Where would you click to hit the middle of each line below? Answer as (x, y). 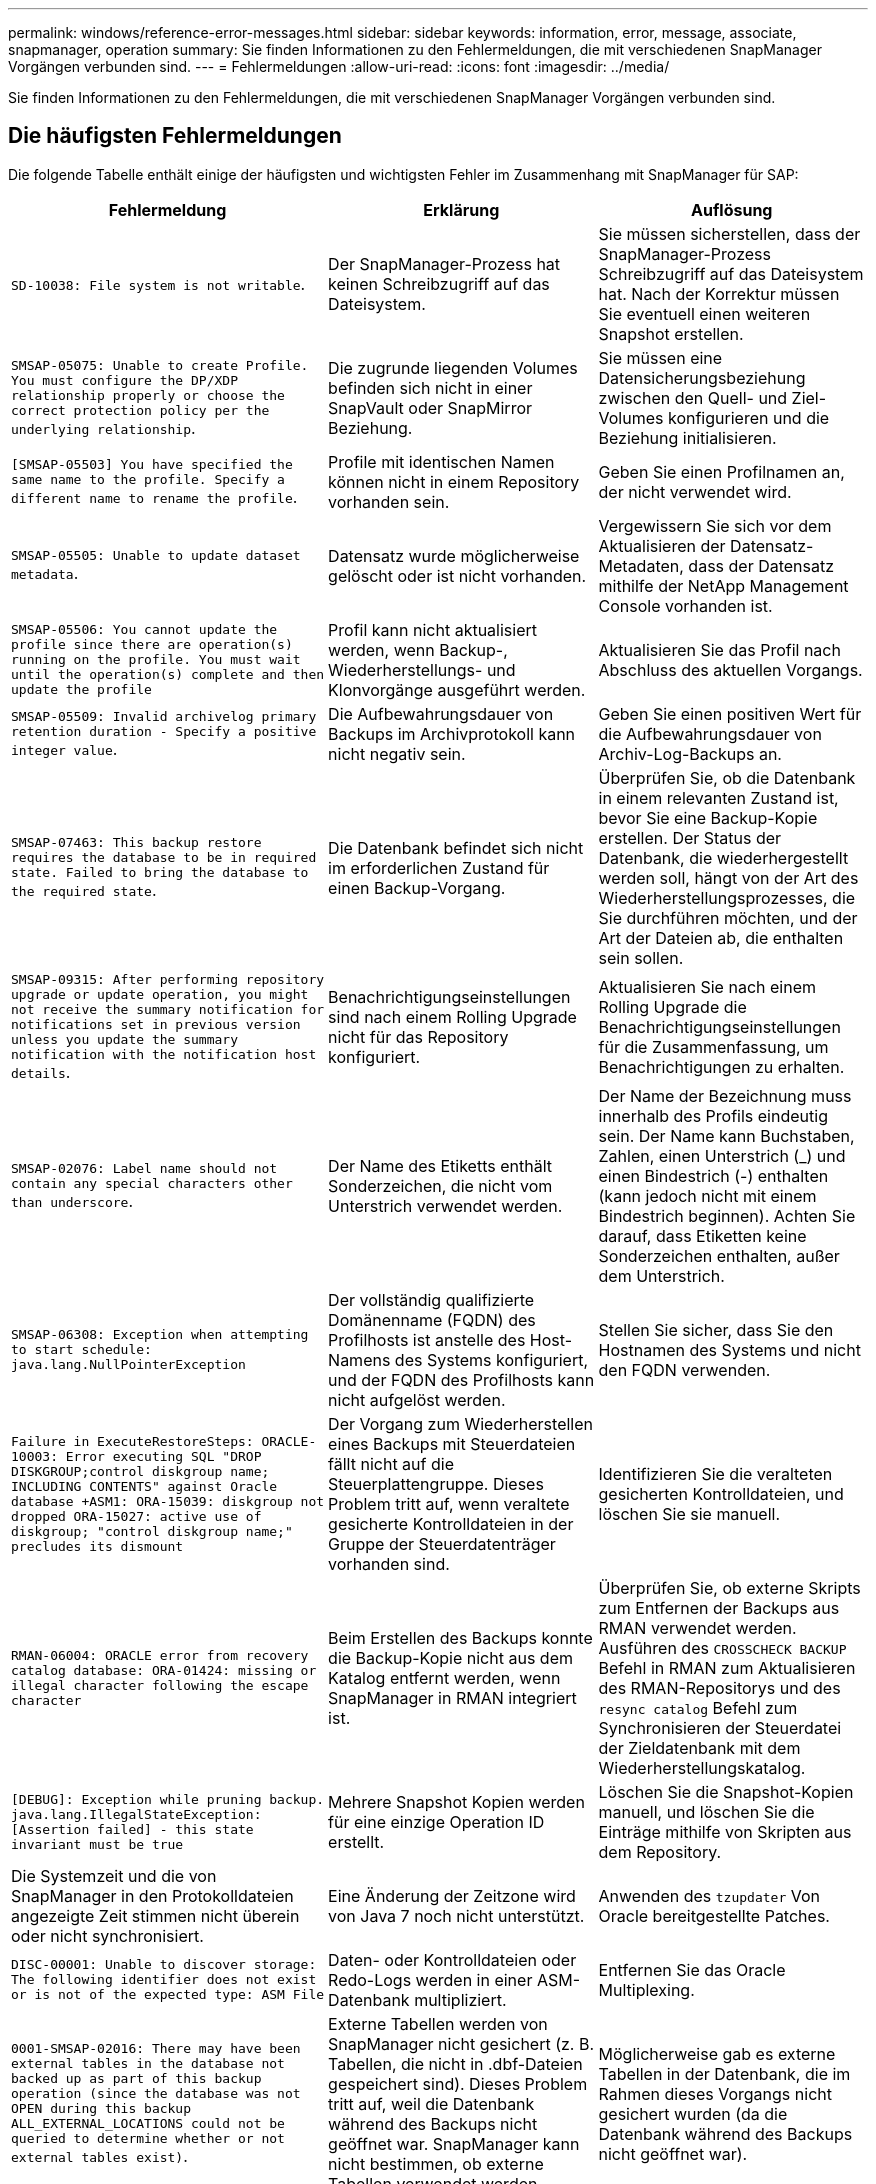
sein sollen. (641, 957)
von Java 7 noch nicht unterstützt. (456, 1915)
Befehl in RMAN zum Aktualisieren (727, 1667)
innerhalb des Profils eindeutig (713, 1115)
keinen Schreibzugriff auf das (439, 283)
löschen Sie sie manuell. (689, 1513)
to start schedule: (81, 1350)
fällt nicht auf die (391, 1463)
